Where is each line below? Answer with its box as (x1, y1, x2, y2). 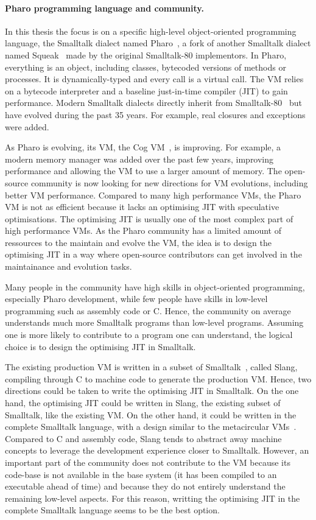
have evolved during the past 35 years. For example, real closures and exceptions (5, 108, 306, 121)
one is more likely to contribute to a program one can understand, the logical (5, 328, 293, 341)
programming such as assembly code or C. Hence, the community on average (5, 304, 291, 317)
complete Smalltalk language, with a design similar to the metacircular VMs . (5, 420, 297, 433)
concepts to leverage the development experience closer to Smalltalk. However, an (5, 444, 309, 457)
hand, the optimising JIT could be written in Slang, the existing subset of (5, 396, 281, 409)
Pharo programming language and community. (5, 1, 204, 14)
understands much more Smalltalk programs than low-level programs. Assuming (5, 316, 304, 329)
